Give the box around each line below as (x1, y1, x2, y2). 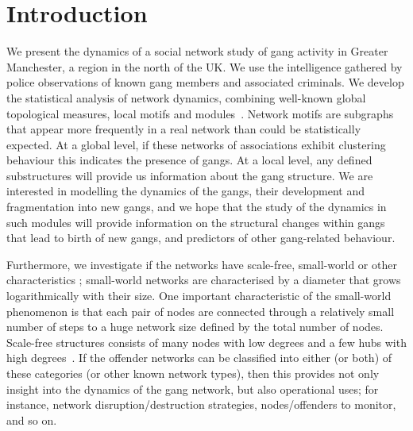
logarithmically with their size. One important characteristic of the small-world (6, 287, 392, 304)
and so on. (6, 411, 57, 428)
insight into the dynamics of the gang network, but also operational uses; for (6, 380, 379, 397)
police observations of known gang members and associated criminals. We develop (6, 74, 404, 90)
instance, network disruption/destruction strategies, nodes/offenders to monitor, (6, 396, 396, 413)
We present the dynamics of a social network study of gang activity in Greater (6, 43, 388, 60)
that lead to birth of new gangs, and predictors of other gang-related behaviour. (6, 229, 396, 246)
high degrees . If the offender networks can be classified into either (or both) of (6, 349, 392, 366)
